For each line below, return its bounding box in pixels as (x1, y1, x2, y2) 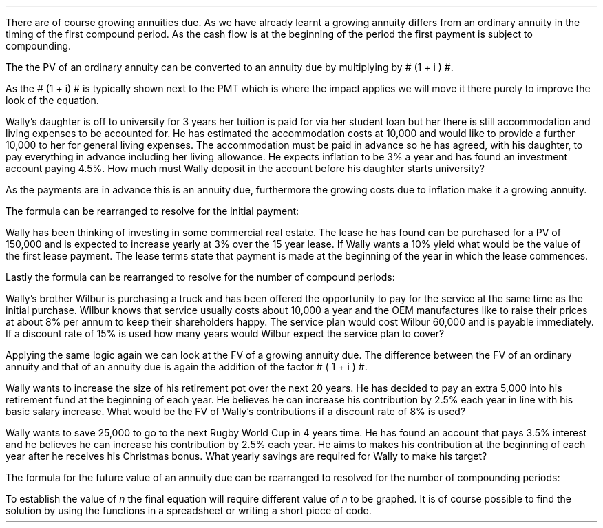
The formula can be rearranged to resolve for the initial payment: (6, 205, 299, 217)
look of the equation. (6, 94, 99, 106)
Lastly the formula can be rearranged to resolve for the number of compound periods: (6, 271, 395, 283)
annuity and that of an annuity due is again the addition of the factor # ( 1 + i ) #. (6, 361, 368, 372)
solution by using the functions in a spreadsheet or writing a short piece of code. (6, 505, 372, 516)
